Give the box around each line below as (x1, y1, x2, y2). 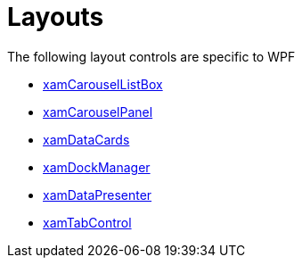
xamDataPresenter (43, 186, 152, 203)
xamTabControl (43, 214, 132, 230)
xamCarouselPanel (43, 104, 153, 120)
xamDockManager (43, 159, 151, 175)
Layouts (7, 2, 104, 32)
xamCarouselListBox (43, 76, 163, 92)
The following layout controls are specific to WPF (7, 48, 296, 64)
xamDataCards (43, 131, 130, 147)
